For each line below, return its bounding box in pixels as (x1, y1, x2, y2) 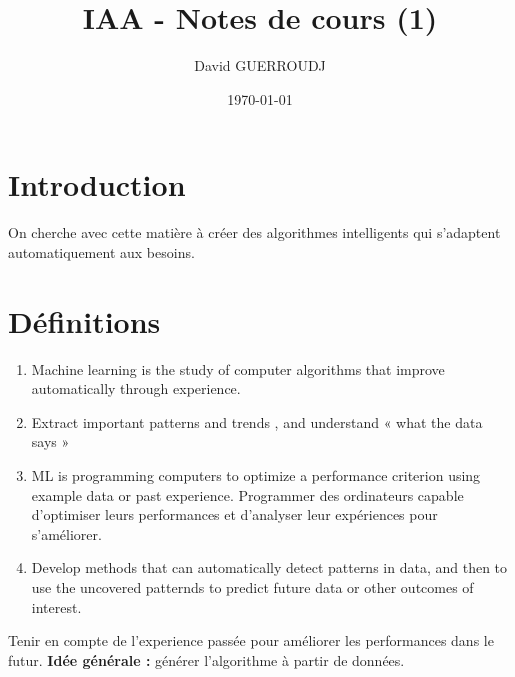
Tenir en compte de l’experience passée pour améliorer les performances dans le (8, 630, 494, 651)
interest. (31, 596, 82, 617)
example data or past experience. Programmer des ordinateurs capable (31, 484, 464, 505)
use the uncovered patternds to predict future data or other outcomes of (31, 576, 474, 597)
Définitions (8, 300, 161, 341)
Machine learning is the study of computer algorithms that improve (31, 358, 445, 379)
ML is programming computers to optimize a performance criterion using (31, 464, 481, 485)
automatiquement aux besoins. (8, 241, 195, 262)
